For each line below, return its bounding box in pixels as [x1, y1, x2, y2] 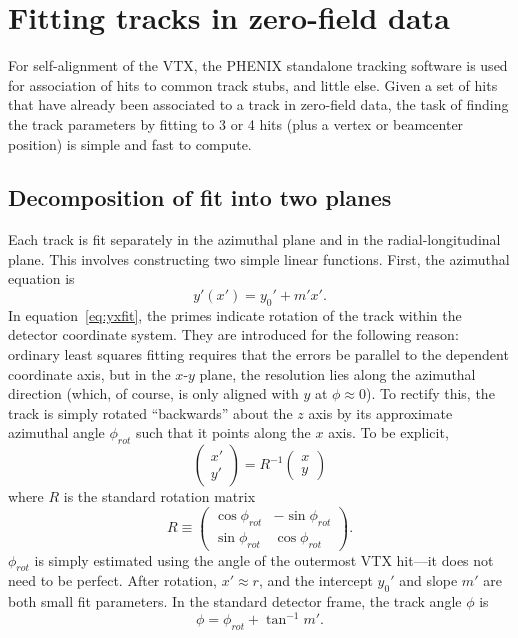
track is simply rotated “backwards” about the [8, 402, 293, 423]
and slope [399, 570, 458, 591]
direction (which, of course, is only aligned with [8, 383, 299, 404]
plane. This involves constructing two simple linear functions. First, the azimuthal [8, 248, 510, 269]
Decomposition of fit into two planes [8, 182, 392, 213]
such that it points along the [136, 422, 311, 443]
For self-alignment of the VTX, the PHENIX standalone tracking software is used [8, 55, 508, 76]
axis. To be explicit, [328, 422, 449, 443]
